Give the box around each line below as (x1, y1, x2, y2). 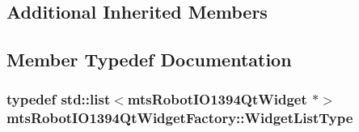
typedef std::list (6, 89, 111, 109)
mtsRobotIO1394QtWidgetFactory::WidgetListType (6, 108, 353, 128)
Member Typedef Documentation (6, 47, 292, 72)
